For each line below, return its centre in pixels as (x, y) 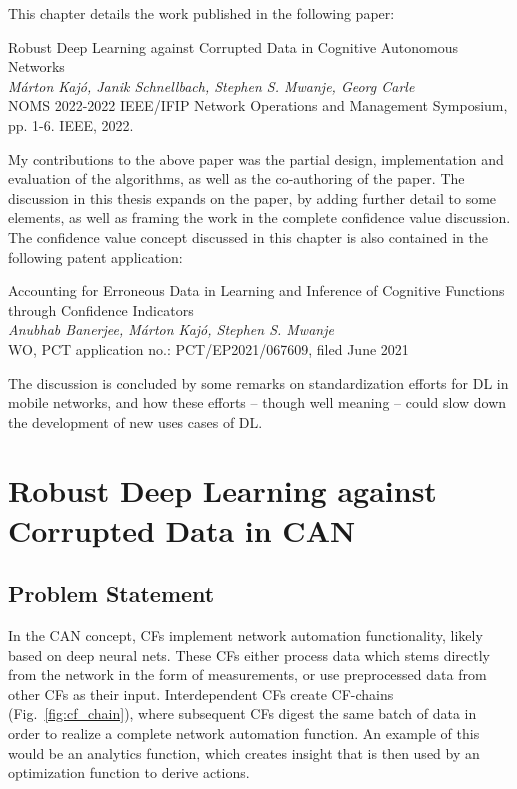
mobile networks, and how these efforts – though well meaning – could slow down (257, 402)
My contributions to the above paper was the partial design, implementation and (256, 158)
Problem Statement (111, 593)
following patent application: (95, 256)
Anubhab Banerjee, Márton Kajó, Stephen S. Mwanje (171, 329)
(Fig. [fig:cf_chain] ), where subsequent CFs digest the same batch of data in (242, 713)
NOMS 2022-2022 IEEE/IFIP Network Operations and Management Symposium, (258, 105)
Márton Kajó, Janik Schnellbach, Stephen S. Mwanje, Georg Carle (211, 85)
